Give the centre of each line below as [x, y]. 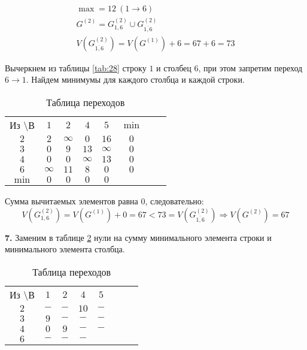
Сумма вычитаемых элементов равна [72, 201]
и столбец [174, 67]
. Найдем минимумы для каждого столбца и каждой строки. [135, 79]
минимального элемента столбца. [65, 249]
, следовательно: [174, 201]
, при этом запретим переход [250, 67]
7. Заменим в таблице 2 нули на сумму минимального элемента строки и [138, 237]
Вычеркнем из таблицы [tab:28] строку [76, 67]
